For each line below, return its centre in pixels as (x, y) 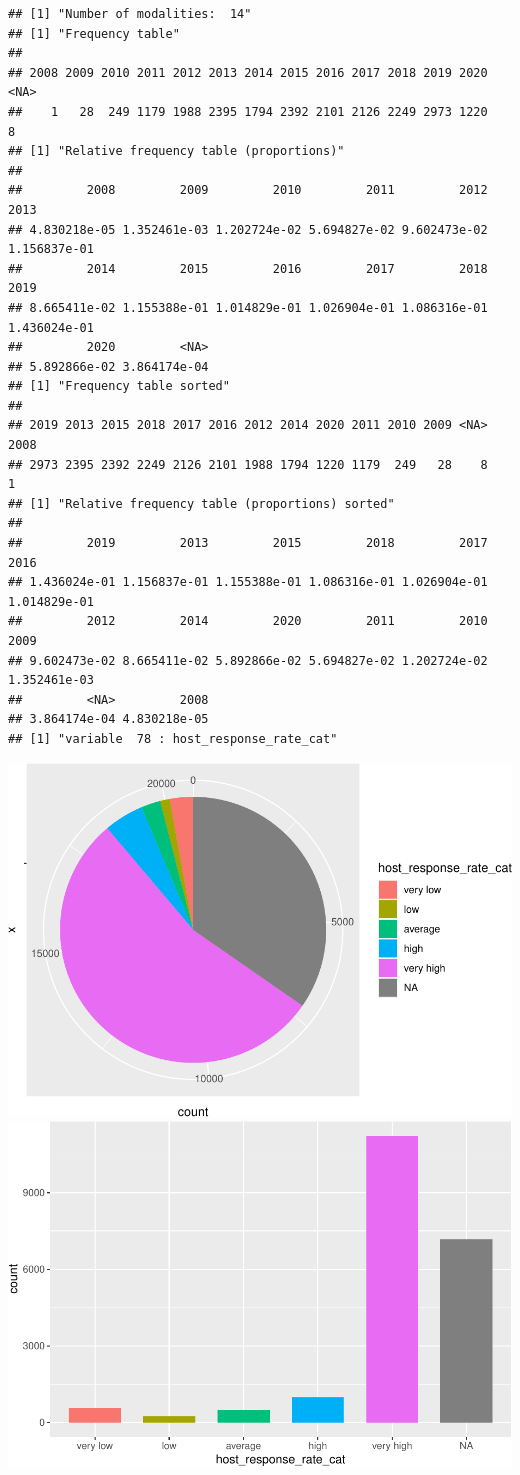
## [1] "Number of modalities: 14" (130, 14)
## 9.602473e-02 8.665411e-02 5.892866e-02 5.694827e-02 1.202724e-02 (248, 660)
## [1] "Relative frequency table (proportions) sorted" (201, 503)
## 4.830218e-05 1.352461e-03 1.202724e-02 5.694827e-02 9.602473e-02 (248, 229)
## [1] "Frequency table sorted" (119, 386)
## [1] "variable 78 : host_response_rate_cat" (173, 738)
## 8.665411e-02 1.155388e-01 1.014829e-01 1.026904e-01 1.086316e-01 (248, 307)
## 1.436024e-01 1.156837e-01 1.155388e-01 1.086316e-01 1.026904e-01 (248, 582)
